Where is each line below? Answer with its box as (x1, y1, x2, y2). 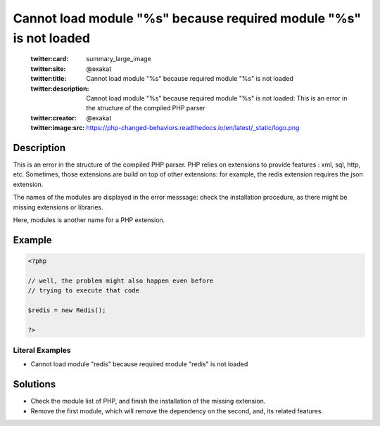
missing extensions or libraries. (13, 202, 103, 211)
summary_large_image (86, 55, 151, 63)
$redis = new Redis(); (27, 306, 106, 314)
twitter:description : (30, 84, 89, 93)
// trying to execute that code (27, 287, 140, 295)
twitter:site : (30, 64, 66, 73)
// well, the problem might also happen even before (27, 276, 214, 285)
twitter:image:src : (30, 124, 85, 132)
